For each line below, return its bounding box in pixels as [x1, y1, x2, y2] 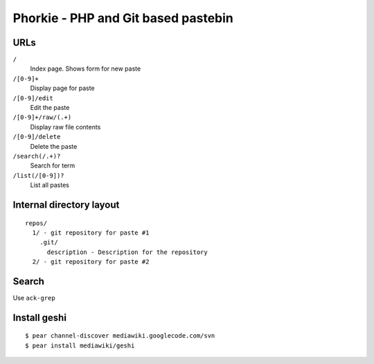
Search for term [30, 161, 75, 170]
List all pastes [30, 181, 69, 190]
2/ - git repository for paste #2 [32, 258, 150, 266]
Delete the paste [30, 142, 78, 150]
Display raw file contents [30, 122, 101, 131]
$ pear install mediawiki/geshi [25, 341, 135, 349]
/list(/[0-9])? [12, 172, 65, 179]
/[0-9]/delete [12, 133, 61, 141]
